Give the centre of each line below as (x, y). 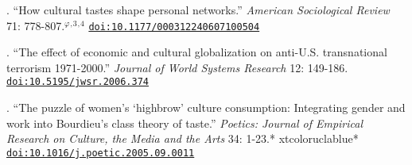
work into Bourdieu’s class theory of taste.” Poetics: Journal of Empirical (185, 123)
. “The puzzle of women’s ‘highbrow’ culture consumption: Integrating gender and (206, 107)
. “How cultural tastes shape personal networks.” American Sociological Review (198, 10)
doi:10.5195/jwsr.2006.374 (78, 82)
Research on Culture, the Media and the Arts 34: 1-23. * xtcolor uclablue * (183, 138)
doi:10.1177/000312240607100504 (174, 27)
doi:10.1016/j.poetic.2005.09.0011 (101, 153)
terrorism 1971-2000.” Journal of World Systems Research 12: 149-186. (177, 67)
